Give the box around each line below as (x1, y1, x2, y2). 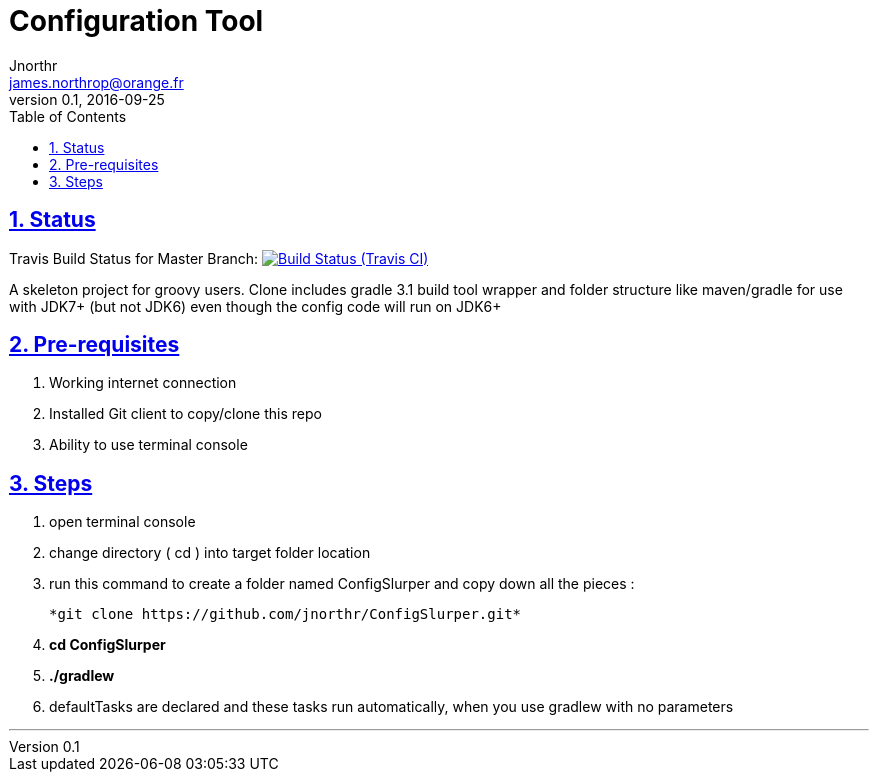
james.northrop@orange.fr (9, 73, 184, 91)
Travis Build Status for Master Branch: (9, 249, 259, 267)
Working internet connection (49, 374, 237, 392)
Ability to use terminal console (49, 436, 248, 454)
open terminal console (49, 513, 196, 531)
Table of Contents (9, 107, 127, 125)
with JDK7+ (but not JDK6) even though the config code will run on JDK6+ (9, 297, 502, 315)
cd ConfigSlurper (49, 636, 166, 654)
